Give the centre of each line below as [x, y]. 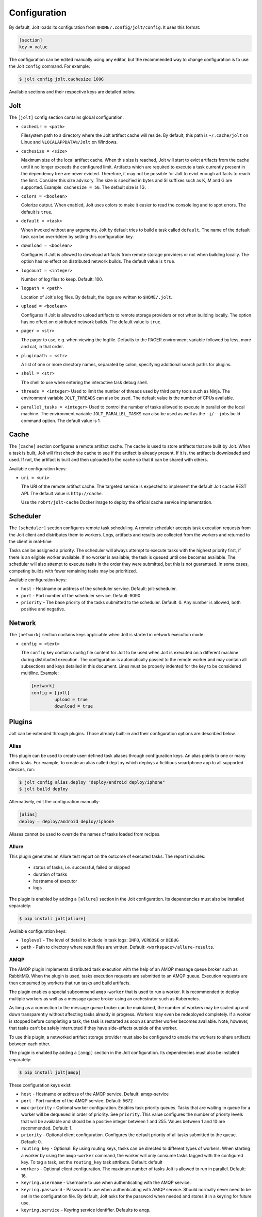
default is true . [37, 212]
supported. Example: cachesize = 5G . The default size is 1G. [83, 187]
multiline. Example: [40, 673]
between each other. [30, 1044]
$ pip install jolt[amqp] [50, 1072]
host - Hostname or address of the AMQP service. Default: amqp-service [95, 1094]
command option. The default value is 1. [61, 421]
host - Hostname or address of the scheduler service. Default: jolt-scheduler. [99, 589]
